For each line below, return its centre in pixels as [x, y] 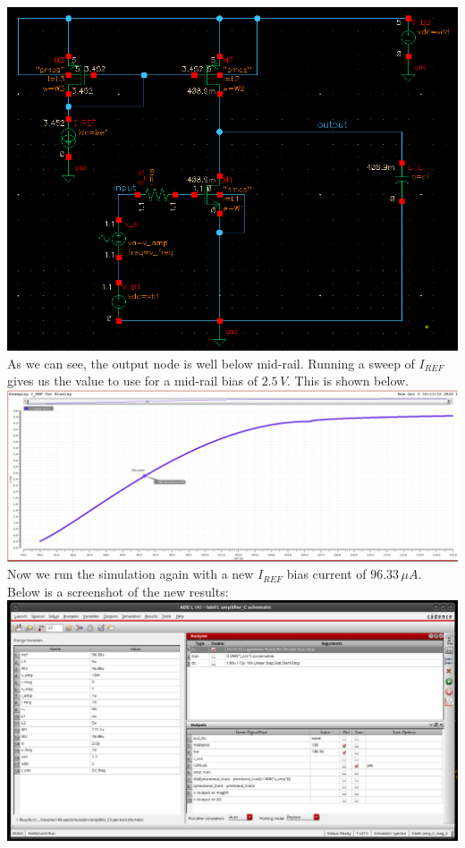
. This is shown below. [348, 381]
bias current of [326, 574]
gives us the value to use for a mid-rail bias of [132, 381]
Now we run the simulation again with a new [131, 574]
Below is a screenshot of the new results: [118, 591]
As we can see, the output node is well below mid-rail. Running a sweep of [211, 363]
